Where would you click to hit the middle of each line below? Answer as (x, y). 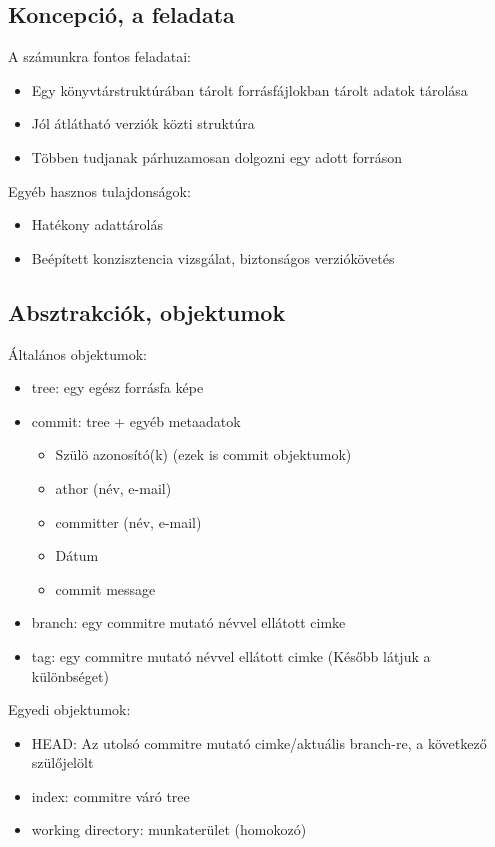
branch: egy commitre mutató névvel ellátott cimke (188, 622)
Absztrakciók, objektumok (147, 311)
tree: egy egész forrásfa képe (117, 387)
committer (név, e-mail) (128, 521)
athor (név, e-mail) (113, 487)
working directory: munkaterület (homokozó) (169, 829)
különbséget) (70, 675)
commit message (105, 588)
